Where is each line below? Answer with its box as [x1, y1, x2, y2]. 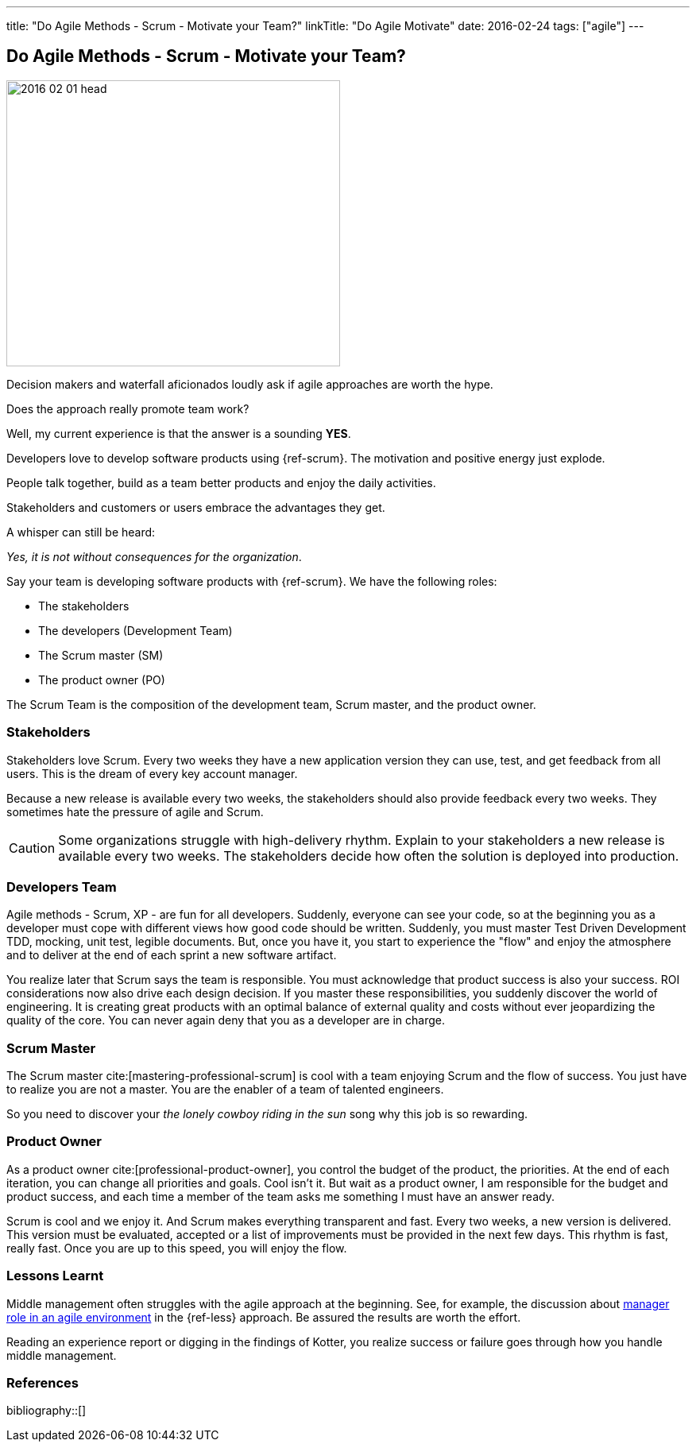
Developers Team [6, 878, 117, 895]
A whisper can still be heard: [6, 525, 156, 539]
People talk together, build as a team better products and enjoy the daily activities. [6, 475, 436, 490]
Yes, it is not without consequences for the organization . [6, 549, 302, 563]
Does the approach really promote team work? [6, 401, 249, 416]
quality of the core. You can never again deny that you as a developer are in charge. [6, 1013, 446, 1028]
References [6, 1374, 79, 1391]
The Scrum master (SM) [38, 648, 164, 662]
